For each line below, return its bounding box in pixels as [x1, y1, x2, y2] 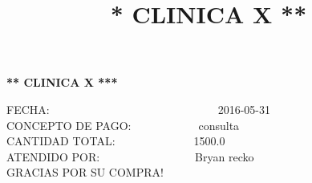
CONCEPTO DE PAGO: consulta [6, 116, 240, 133]
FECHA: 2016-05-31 [6, 100, 270, 117]
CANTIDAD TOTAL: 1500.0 [6, 132, 225, 149]
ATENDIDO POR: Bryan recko [6, 148, 254, 165]
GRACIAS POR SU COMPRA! [6, 164, 164, 181]
